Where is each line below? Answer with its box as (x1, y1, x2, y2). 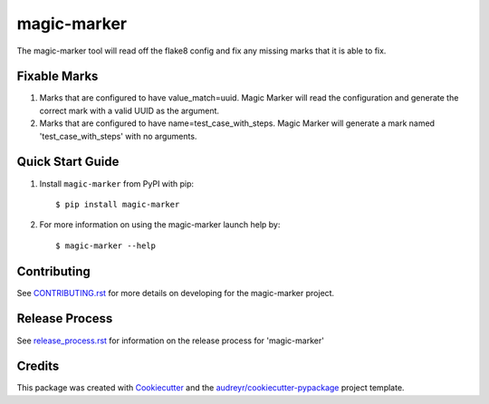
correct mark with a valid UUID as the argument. (39, 105, 220, 116)
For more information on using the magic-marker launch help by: (39, 219, 281, 230)
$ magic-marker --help (55, 240, 157, 251)
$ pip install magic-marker (55, 199, 180, 209)
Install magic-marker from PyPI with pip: (39, 178, 195, 189)
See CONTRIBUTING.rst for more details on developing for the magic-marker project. (16, 287, 335, 298)
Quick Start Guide (16, 154, 120, 169)
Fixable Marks (16, 69, 99, 84)
